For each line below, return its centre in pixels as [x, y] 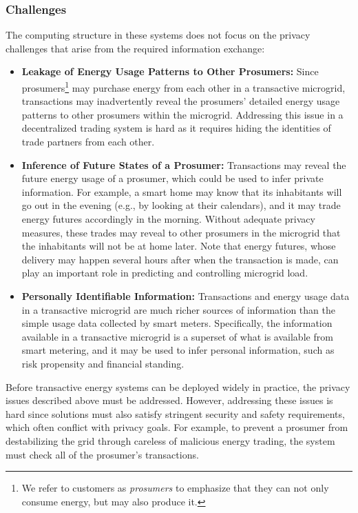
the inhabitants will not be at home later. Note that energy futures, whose [179, 246]
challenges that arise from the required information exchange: [135, 48]
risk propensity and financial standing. [103, 363]
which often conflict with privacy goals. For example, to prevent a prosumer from [177, 427]
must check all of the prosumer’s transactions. [102, 454]
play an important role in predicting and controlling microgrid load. [165, 273]
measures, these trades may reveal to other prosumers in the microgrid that [181, 232]
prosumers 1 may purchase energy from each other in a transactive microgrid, [183, 87]
